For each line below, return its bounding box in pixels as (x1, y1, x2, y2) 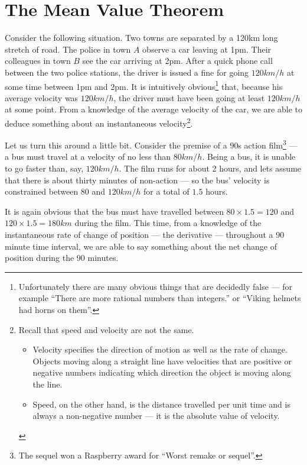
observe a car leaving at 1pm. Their (142, 43, 272, 55)
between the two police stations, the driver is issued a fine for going (5, 66, 249, 78)
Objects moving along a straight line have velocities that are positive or (32, 354, 292, 367)
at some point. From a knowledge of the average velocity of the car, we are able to (5, 103, 302, 115)
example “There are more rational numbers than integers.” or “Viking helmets (18, 292, 301, 304)
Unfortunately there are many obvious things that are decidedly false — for (18, 280, 293, 292)
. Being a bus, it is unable (202, 150, 296, 163)
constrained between (5, 185, 79, 198)
